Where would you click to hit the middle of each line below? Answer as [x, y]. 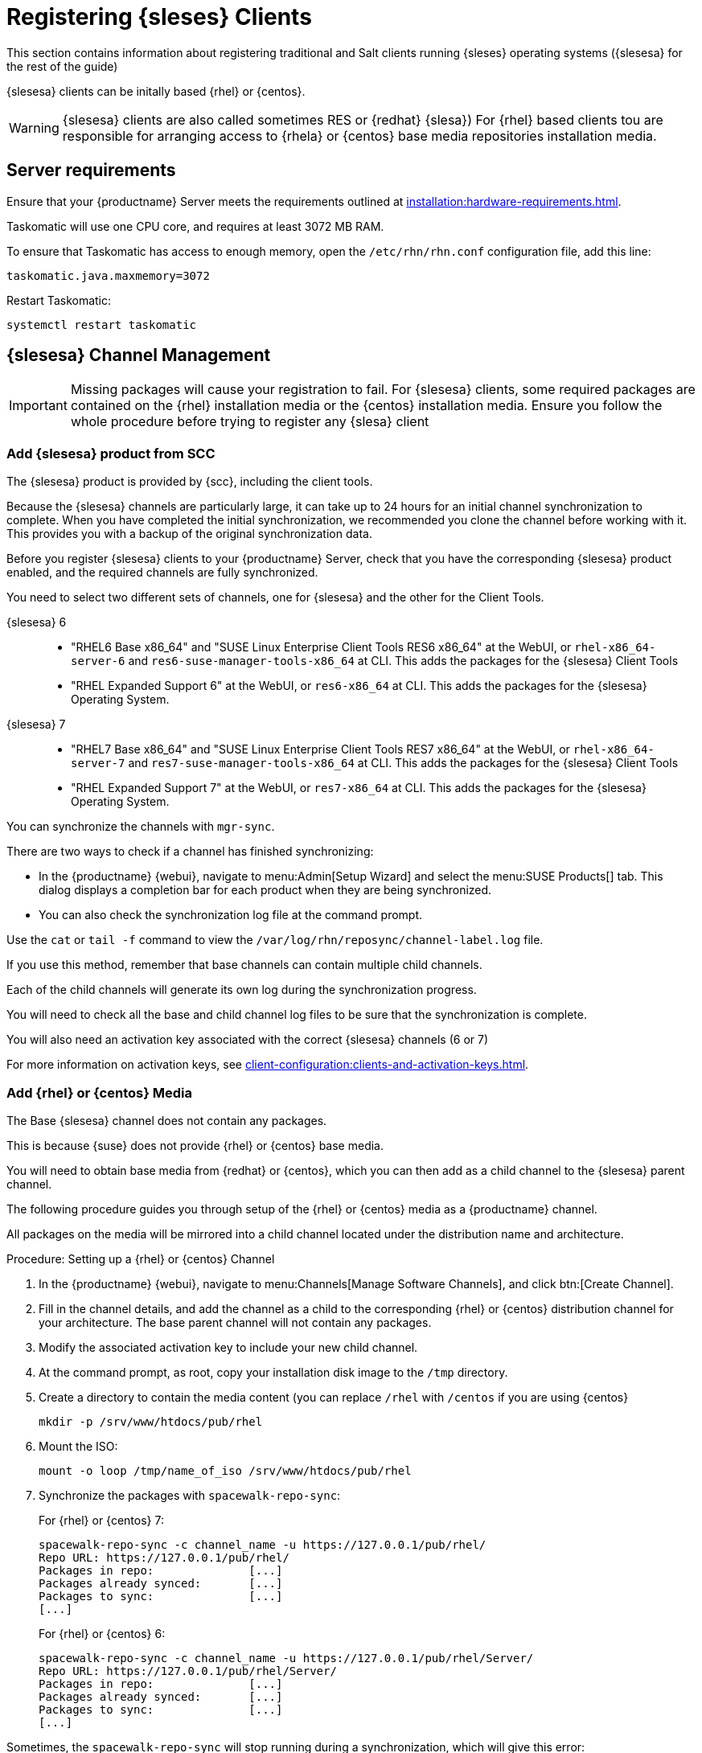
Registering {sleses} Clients [159, 17]
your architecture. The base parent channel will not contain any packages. [235, 1322]
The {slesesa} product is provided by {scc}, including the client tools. [190, 482]
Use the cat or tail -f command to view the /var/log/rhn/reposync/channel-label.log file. [275, 940]
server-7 [98, 764]
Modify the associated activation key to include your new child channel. [228, 1347]
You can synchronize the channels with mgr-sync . [141, 827]
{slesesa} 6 [37, 622]
